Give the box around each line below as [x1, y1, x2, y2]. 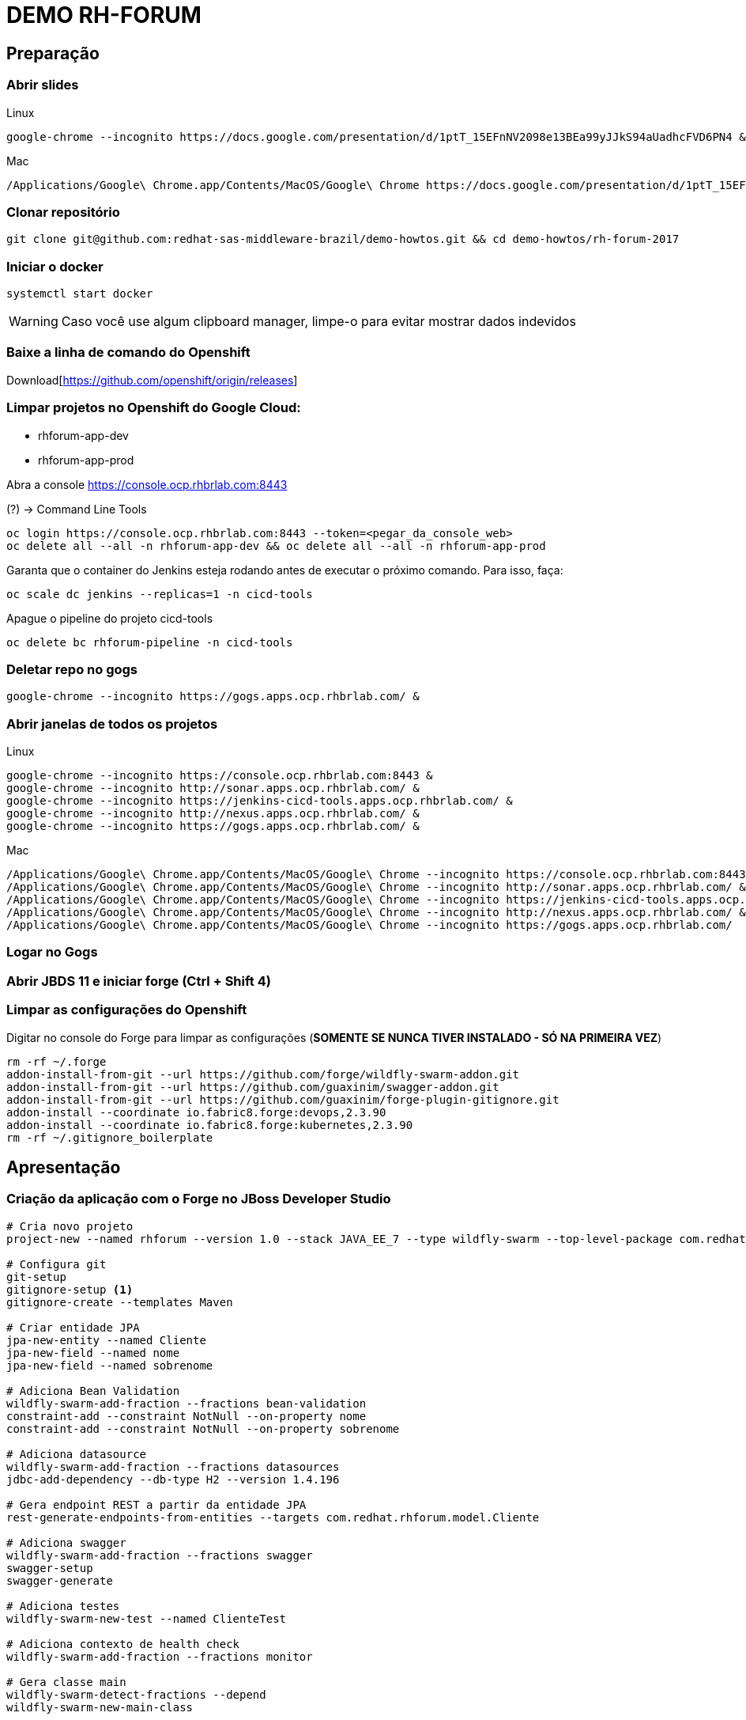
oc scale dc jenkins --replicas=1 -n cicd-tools [6, 587, 313, 600]
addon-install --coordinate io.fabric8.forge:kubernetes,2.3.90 [6, 1118, 413, 1131]
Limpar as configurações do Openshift [6, 1002, 247, 1018]
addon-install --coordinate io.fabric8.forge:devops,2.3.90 [6, 1105, 386, 1119]
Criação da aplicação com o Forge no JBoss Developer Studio [6, 1191, 391, 1207]
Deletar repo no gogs [6, 661, 138, 677]
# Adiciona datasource [6, 1447, 147, 1460]
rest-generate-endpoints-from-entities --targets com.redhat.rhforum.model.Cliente [6, 1510, 540, 1524]
